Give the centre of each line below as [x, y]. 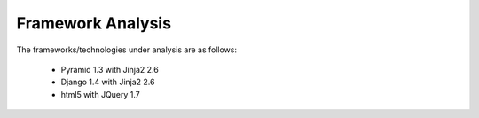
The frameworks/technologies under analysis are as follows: [126, 50]
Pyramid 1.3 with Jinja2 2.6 [110, 69]
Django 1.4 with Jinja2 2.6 [108, 82]
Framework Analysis [94, 23]
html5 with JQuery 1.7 [101, 94]
